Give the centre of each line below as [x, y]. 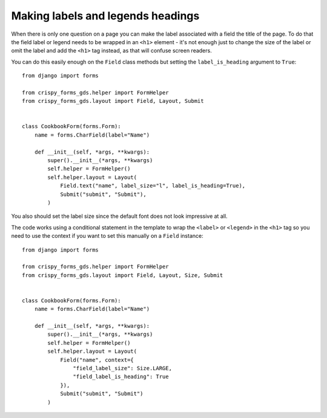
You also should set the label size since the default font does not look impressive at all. [119, 216]
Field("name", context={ [97, 360]
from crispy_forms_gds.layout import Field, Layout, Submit [113, 101]
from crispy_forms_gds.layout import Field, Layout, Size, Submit [123, 275]
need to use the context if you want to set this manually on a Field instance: [107, 236]
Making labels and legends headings [105, 16]
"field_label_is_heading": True [121, 377]
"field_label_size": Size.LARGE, [123, 368]
